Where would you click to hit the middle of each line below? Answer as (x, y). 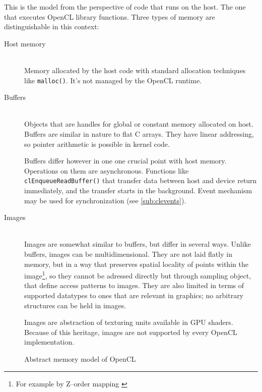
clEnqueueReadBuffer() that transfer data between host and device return (141, 180)
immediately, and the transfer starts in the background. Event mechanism (138, 190)
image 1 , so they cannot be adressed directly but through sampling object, (138, 275)
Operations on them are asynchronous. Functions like (107, 170)
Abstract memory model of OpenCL (80, 359)
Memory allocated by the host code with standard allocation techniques (135, 70)
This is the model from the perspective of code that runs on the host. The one (125, 7)
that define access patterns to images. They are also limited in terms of (134, 285)
